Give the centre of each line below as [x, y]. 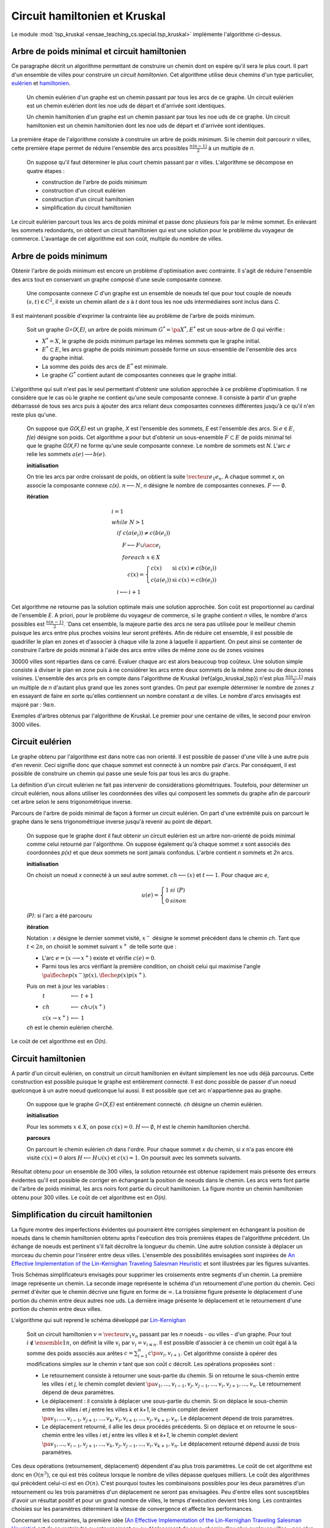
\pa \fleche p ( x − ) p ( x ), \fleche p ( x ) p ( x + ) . [94, 975]
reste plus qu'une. [34, 414]
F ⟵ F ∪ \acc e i [142, 546]
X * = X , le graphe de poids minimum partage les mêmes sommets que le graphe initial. [151, 341]
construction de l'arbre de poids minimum [95, 182]
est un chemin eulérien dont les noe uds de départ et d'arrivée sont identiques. [126, 106]
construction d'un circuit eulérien [83, 191]
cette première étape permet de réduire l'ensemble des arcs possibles [100, 148]
